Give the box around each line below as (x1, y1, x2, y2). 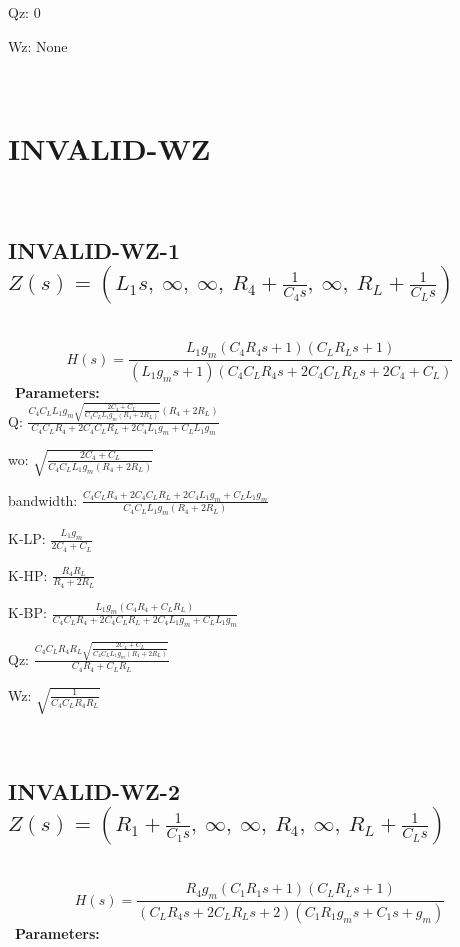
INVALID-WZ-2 (8, 775, 180, 806)
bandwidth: (8, 489, 78, 510)
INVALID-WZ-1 (8, 234, 180, 265)
